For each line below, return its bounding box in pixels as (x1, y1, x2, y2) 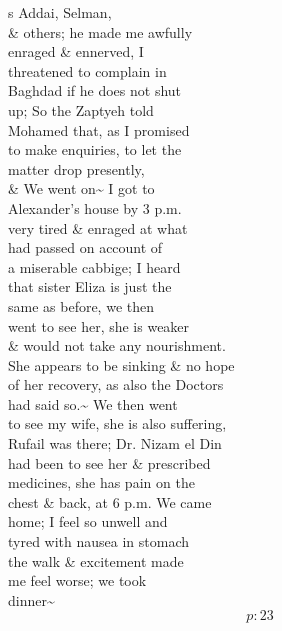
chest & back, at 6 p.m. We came (8, 491, 212, 512)
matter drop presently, (8, 158, 145, 179)
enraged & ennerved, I (8, 41, 144, 62)
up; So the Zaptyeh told (8, 99, 154, 120)
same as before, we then (8, 295, 154, 316)
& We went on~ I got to (8, 178, 155, 199)
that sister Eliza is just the (8, 276, 172, 297)
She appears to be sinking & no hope (8, 354, 235, 375)
